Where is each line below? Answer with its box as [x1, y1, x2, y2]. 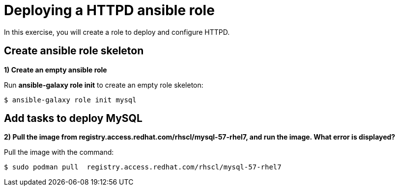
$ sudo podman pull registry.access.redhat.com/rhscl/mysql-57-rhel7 [4, 163, 282, 171]
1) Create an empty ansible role [4, 65, 107, 74]
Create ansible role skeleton [4, 45, 144, 57]
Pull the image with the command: [4, 148, 114, 157]
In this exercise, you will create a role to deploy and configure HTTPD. [4, 27, 230, 36]
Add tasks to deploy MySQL [4, 112, 142, 125]
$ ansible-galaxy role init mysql [4, 95, 137, 104]
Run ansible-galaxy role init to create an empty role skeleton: [4, 80, 203, 89]
